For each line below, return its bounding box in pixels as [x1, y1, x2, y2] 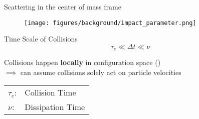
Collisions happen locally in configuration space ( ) [4, 57, 161, 67]
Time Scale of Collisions [4, 33, 78, 44]
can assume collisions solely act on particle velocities [20, 66, 181, 77]
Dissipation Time [25, 101, 85, 113]
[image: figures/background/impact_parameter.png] [24, 19, 196, 26]
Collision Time [25, 86, 76, 98]
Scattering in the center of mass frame [4, 1, 121, 11]
